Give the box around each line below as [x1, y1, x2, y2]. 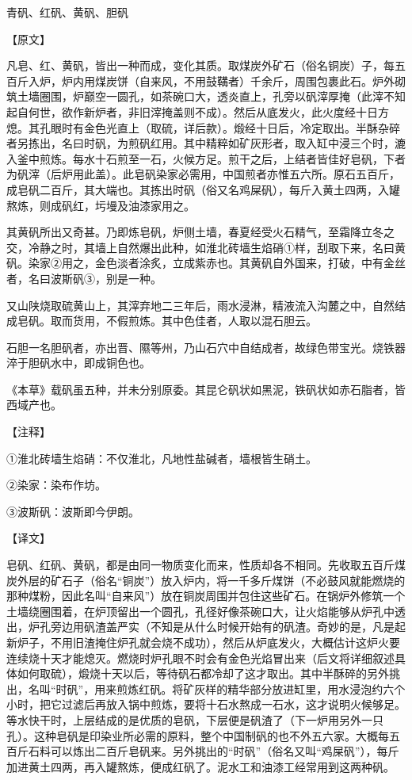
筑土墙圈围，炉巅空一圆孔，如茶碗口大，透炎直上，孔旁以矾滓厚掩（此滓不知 [6, 88, 406, 105]
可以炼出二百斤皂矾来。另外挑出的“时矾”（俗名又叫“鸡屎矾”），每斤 [50, 743, 399, 759]
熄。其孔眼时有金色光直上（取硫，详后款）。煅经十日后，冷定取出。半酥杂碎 [6, 119, 400, 136]
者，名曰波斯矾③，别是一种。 [6, 270, 162, 286]
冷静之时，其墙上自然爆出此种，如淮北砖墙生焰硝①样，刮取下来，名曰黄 [28, 239, 406, 255]
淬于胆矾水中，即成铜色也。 [6, 354, 151, 371]
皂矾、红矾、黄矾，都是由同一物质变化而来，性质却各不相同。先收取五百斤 [6, 556, 395, 573]
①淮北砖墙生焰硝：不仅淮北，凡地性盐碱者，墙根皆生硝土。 [6, 449, 317, 466]
